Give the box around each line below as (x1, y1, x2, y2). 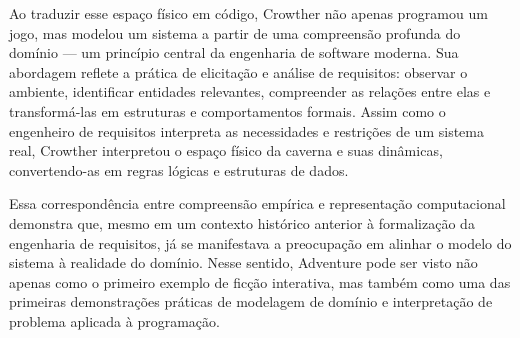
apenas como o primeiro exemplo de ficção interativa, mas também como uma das (9, 271, 511, 292)
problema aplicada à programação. (9, 310, 220, 331)
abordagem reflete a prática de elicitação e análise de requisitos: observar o (9, 61, 468, 82)
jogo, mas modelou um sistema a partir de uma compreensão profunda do (9, 22, 461, 43)
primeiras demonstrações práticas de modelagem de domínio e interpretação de (9, 291, 493, 312)
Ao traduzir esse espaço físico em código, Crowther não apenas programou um (9, 3, 488, 23)
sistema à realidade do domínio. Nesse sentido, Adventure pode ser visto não (9, 252, 478, 273)
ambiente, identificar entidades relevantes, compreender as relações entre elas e (9, 81, 491, 102)
